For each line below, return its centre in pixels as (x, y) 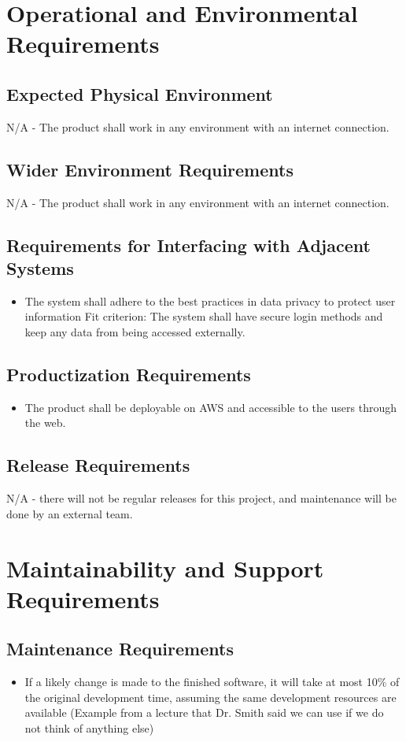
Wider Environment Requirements (150, 169)
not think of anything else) (89, 727)
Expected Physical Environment (140, 93)
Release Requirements (98, 465)
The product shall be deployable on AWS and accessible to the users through (211, 407)
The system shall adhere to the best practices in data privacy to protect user (210, 301)
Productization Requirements (129, 374)
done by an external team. (70, 513)
